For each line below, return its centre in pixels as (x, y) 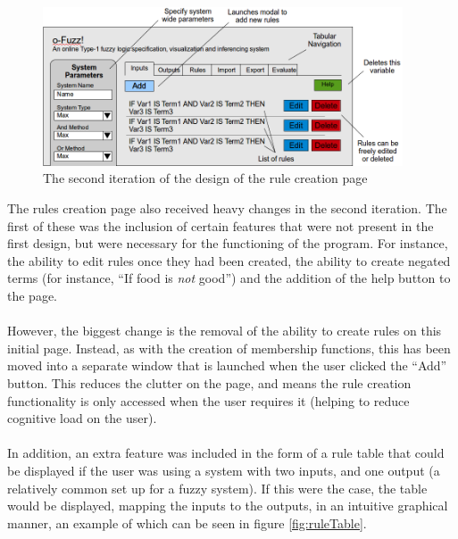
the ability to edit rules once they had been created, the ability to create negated (229, 260)
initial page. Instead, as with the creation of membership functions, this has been (229, 348)
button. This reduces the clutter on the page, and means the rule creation (209, 382)
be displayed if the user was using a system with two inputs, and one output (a (224, 470)
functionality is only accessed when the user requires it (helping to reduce (208, 400)
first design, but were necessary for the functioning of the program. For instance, (228, 243)
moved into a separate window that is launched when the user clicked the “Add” (227, 365)
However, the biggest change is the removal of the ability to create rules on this (225, 331)
